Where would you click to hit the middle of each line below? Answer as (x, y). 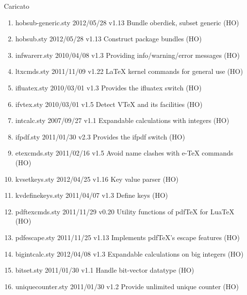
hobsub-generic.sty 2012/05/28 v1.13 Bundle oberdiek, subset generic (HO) (127, 22)
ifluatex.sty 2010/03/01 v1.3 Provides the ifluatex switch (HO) (108, 87)
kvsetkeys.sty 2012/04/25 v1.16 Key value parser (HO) (97, 179)
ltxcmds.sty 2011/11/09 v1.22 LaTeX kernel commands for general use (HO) (129, 71)
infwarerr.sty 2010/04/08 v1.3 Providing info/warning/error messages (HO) (127, 55)
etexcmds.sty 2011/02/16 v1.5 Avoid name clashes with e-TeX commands (124, 153)
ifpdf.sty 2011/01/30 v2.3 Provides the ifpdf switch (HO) (100, 136)
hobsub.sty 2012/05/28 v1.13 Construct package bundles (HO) (108, 39)
